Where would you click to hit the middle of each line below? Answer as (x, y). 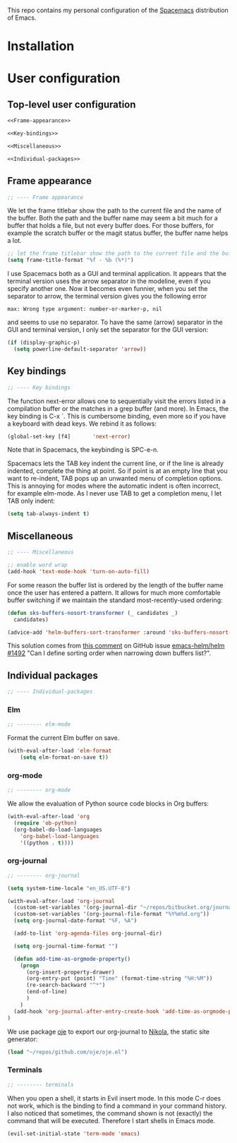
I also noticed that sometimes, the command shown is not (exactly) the (110, 1113)
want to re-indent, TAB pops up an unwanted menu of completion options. (115, 479)
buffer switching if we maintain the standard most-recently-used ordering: (115, 600)
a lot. (15, 241)
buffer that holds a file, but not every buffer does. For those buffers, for (110, 226)
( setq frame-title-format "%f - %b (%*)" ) (71, 261)
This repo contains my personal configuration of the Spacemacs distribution (118, 10)
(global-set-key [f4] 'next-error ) (69, 436)
